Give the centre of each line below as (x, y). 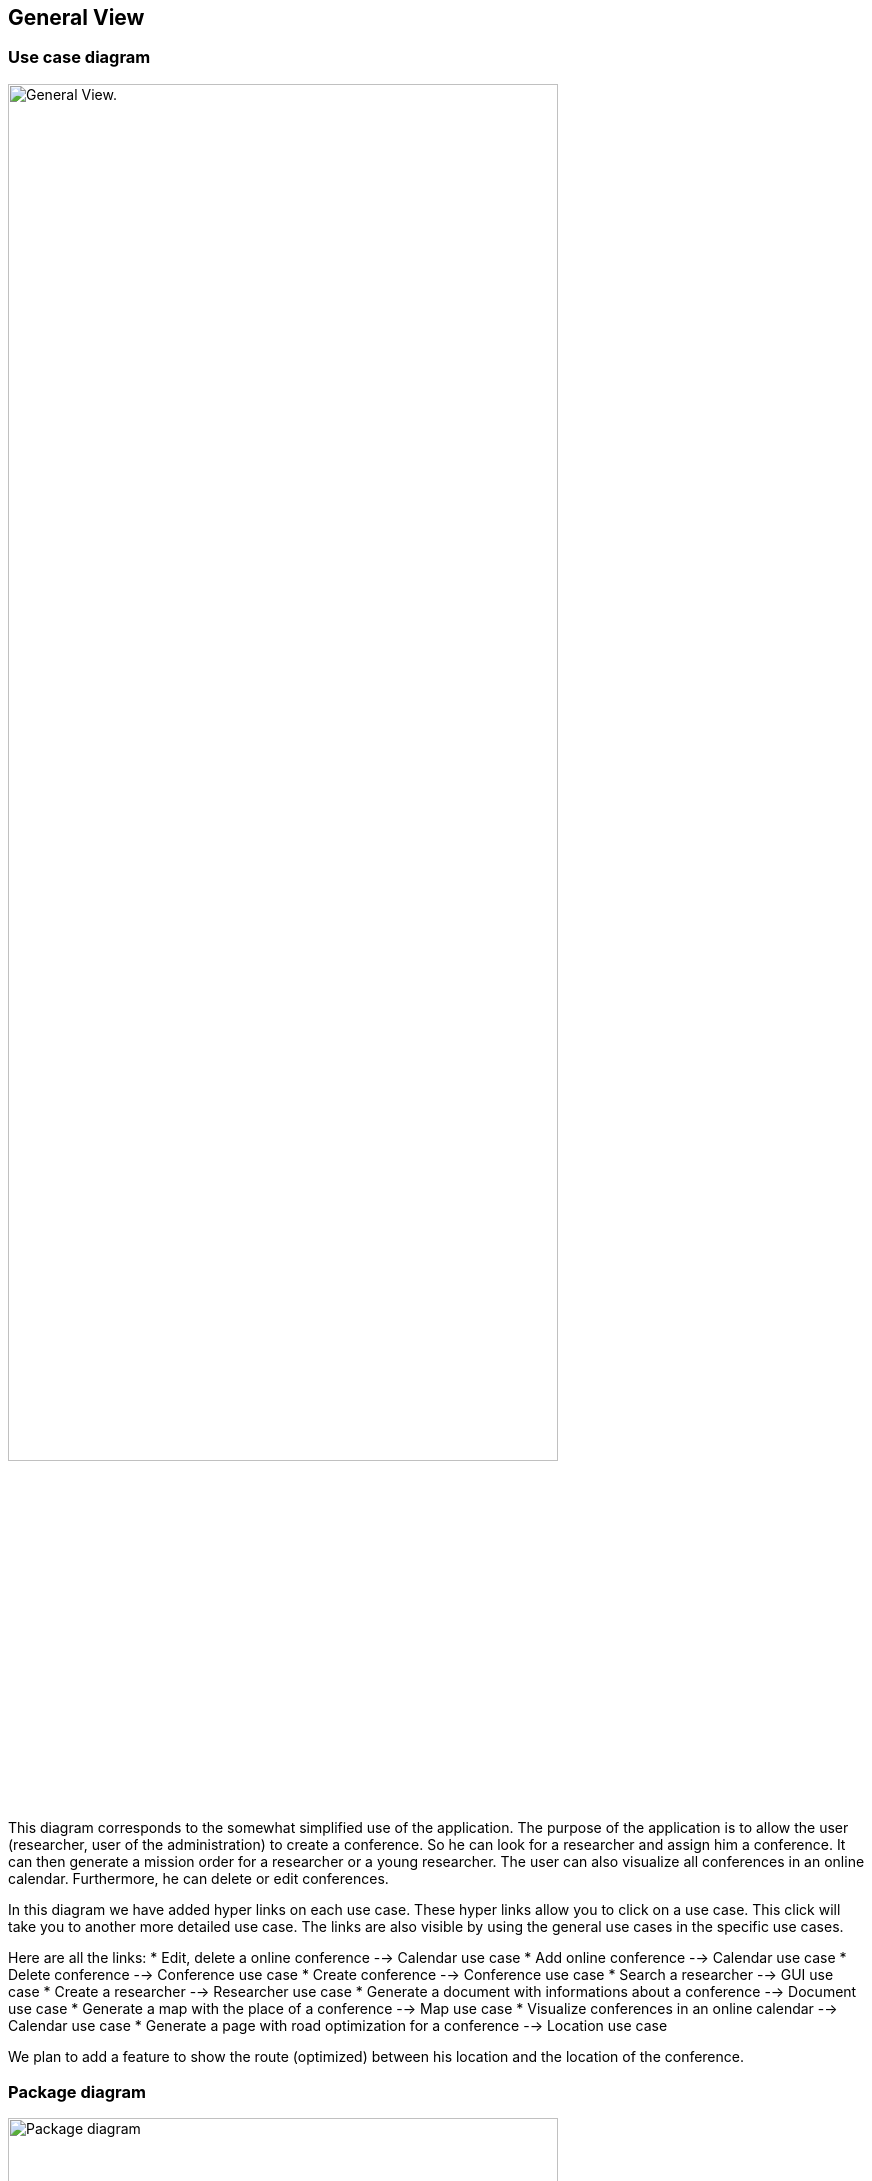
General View (76, 17)
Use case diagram (79, 57)
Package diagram (77, 2091)
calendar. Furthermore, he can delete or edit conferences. (198, 1879)
